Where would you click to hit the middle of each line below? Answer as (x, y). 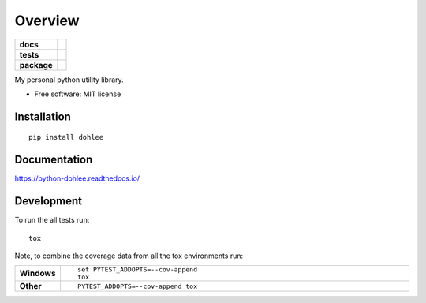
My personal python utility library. (69, 80)
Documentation (54, 160)
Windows (37, 274)
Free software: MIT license (78, 94)
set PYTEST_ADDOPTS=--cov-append (137, 269)
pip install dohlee (66, 137)
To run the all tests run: (52, 220)
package (36, 65)
